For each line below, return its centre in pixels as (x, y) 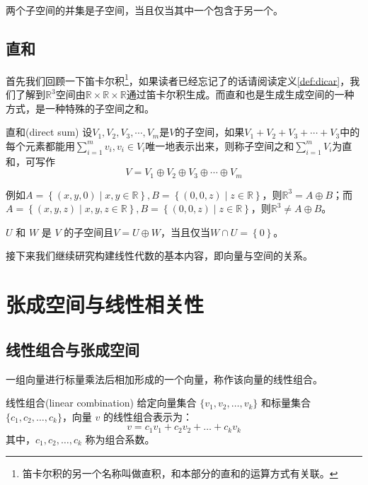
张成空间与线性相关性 (105, 304)
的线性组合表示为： (148, 416)
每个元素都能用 (40, 145)
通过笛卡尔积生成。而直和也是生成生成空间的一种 (240, 94)
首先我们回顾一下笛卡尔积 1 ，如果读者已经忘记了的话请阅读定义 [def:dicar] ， (178, 79)
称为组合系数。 (120, 439)
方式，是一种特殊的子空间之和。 (80, 108)
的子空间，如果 (210, 132)
